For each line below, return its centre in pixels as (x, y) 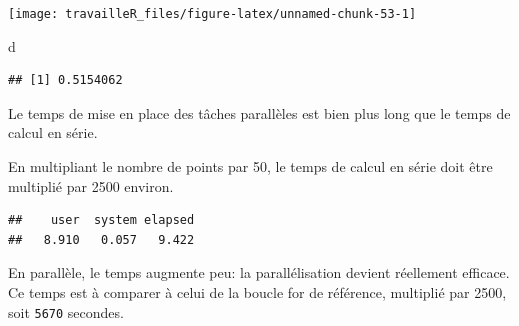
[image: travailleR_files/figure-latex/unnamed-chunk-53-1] (212, 14)
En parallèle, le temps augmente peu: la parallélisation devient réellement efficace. (259, 272)
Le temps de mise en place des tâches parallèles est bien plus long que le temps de (259, 112)
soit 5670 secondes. (66, 311)
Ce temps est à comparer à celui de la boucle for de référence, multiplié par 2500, (257, 292)
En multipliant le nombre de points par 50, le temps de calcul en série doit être (250, 166)
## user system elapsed (101, 220)
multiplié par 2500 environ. (91, 185)
